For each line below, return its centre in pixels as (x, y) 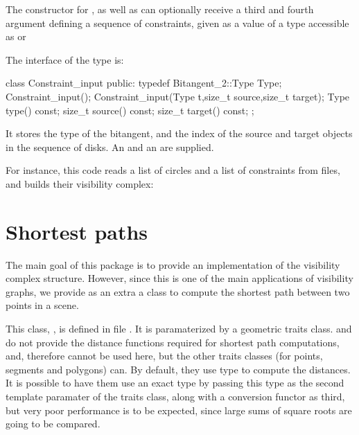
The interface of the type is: (65, 59)
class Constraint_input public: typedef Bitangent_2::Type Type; (144, 83)
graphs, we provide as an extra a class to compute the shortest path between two (178, 291)
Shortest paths (77, 231)
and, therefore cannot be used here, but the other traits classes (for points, (164, 356)
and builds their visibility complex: (80, 183)
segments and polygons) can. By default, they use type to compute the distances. (178, 369)
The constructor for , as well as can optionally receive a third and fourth (160, 9)
